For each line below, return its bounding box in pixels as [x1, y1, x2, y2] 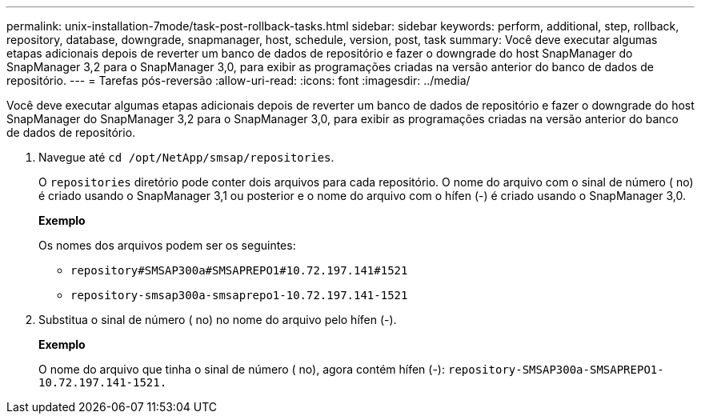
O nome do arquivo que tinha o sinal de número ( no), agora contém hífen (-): [38, 362, 446, 376]
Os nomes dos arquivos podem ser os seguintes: [38, 238, 296, 252]
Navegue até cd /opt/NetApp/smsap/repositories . [38, 150, 334, 164]
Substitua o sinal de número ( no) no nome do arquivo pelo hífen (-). [38, 313, 397, 326]
